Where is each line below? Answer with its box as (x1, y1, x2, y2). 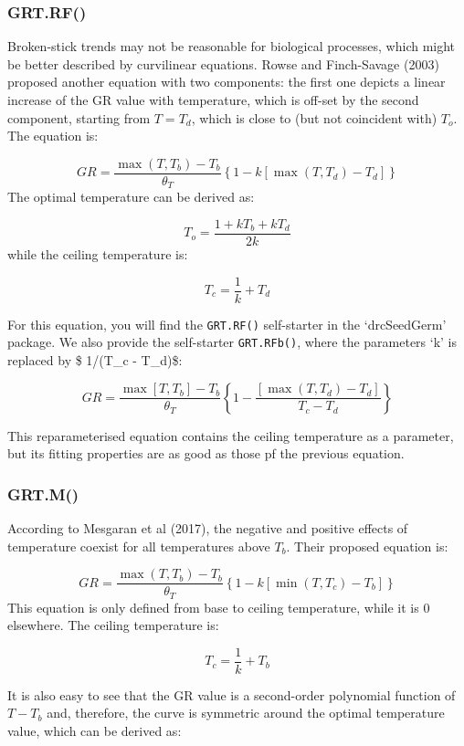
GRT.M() (7, 482, 79, 505)
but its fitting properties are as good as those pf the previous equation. (7, 444, 405, 463)
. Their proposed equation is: (286, 536, 448, 555)
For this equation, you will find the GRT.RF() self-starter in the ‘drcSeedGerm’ (7, 314, 447, 333)
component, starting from (7, 108, 151, 127)
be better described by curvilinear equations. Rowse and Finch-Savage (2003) (7, 54, 439, 73)
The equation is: (7, 126, 99, 145)
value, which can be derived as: (7, 721, 182, 741)
